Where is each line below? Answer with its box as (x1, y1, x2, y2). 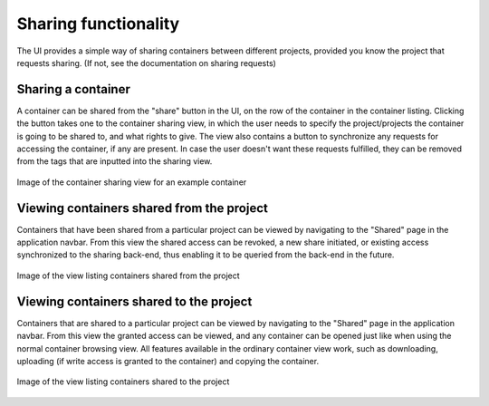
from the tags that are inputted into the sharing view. (16, 156, 213, 167)
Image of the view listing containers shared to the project (16, 376, 230, 387)
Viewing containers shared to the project (16, 294, 253, 309)
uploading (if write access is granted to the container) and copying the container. (16, 355, 320, 366)
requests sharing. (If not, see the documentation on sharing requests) (16, 57, 276, 68)
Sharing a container (16, 82, 130, 97)
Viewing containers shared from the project (16, 200, 269, 216)
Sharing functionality (16, 14, 180, 34)
